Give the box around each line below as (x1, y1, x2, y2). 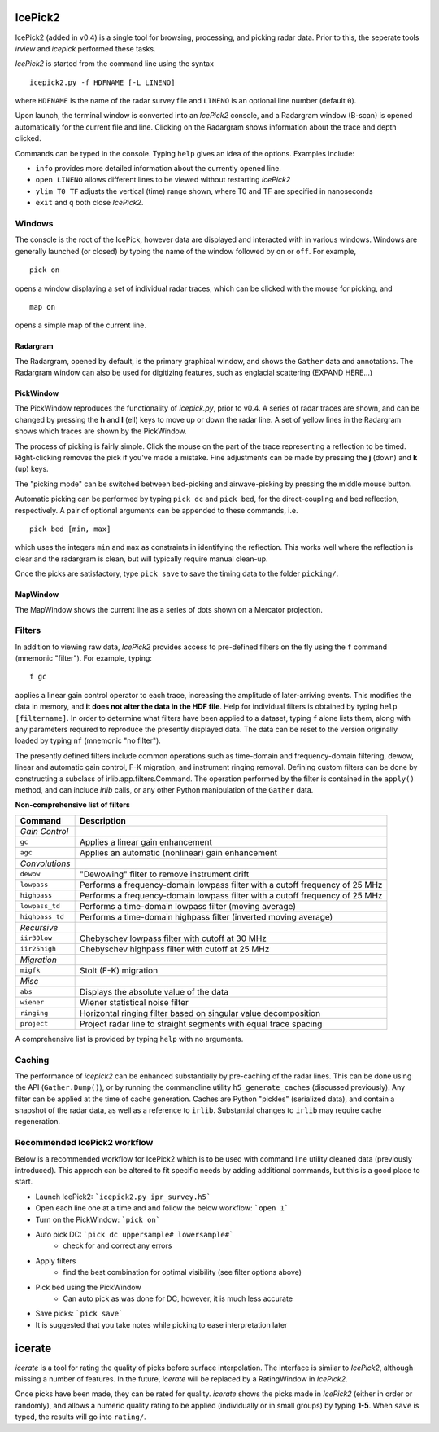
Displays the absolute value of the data (79, 986, 229, 997)
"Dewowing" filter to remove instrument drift (79, 868, 250, 880)
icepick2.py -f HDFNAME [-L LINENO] (29, 77, 176, 87)
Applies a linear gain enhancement (79, 836, 213, 847)
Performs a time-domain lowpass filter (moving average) (79, 900, 297, 911)
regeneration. (15, 1117, 61, 1127)
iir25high (20, 945, 57, 953)
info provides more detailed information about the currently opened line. (35, 164, 282, 174)
